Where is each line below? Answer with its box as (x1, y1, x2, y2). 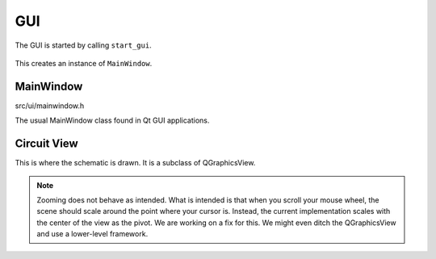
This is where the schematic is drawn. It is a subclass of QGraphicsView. (15, 158, 256, 168)
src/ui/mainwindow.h (15, 101, 85, 111)
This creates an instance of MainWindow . (15, 58, 153, 68)
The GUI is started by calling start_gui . (15, 40, 153, 50)
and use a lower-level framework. (36, 229, 149, 239)
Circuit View (15, 137, 78, 151)
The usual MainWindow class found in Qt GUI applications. (15, 115, 210, 125)
